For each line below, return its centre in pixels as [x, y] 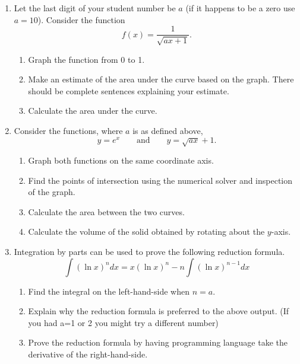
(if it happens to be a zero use [240, 8]
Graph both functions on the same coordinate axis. [121, 160]
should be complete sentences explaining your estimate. [129, 90]
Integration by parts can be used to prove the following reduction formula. [149, 252]
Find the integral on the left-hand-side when [109, 291]
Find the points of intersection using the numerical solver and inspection [160, 180]
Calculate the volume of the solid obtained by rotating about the [146, 232]
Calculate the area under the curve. [93, 111]
